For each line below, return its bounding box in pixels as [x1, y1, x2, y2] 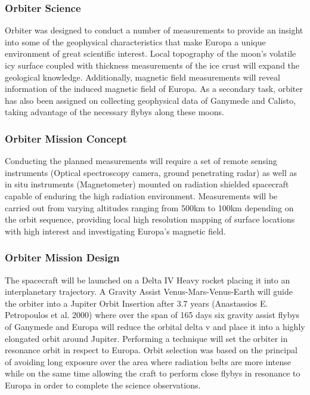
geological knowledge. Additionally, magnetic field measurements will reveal [5, 70, 280, 83]
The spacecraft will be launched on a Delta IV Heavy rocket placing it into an [5, 273, 290, 286]
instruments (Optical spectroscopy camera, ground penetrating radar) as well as [5, 166, 297, 178]
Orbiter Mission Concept [5, 131, 127, 146]
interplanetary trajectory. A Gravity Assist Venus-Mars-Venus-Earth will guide [5, 285, 293, 298]
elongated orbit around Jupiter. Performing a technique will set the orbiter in [5, 332, 288, 344]
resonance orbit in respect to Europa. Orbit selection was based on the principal [5, 344, 297, 356]
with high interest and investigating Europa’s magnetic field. [5, 224, 226, 237]
